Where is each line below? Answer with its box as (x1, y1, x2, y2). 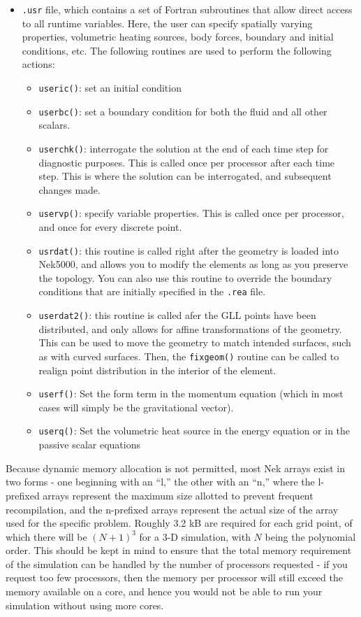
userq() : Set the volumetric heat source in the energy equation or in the (38, 423, 351, 438)
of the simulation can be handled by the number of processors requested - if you (6, 556, 348, 571)
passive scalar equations (38, 437, 140, 452)
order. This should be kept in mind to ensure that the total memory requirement (6, 543, 352, 558)
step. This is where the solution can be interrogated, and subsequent (38, 169, 332, 183)
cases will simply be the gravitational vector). (38, 399, 234, 414)
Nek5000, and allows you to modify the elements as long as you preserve (38, 257, 348, 271)
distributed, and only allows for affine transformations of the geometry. (38, 321, 342, 336)
